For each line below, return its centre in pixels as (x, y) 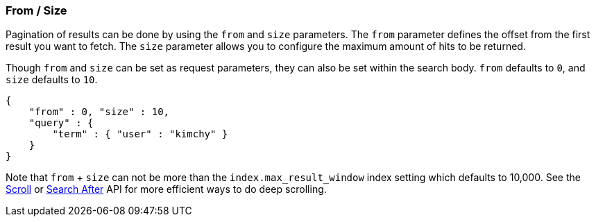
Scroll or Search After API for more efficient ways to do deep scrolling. (166, 189)
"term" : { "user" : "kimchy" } (140, 134)
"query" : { (61, 123)
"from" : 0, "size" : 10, (99, 112)
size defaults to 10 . (52, 80)
